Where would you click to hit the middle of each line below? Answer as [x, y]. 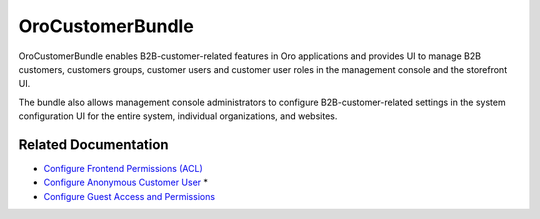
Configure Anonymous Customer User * [126, 182]
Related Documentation [93, 144]
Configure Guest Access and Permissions [129, 196]
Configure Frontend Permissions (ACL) [123, 169]
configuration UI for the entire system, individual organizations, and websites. [178, 116]
